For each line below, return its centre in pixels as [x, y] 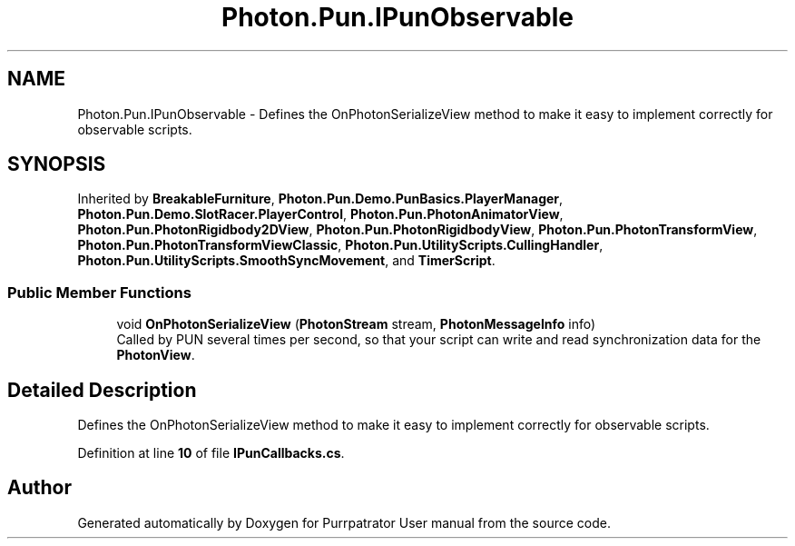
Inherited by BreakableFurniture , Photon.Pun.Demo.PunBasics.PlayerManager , [320, 199]
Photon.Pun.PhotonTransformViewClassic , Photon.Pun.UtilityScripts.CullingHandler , [340, 245]
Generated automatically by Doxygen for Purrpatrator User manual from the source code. [344, 522]
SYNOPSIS [57, 164]
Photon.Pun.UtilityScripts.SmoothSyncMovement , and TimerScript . [286, 261]
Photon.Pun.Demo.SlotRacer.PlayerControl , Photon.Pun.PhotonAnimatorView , [320, 214]
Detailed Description [102, 390]
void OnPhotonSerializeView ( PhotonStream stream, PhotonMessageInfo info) [356, 324]
